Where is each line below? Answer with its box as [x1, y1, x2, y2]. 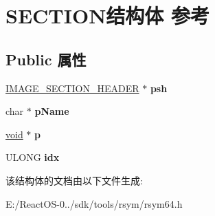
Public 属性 [5, 48, 87, 69]
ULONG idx [5, 150, 60, 164]
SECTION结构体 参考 [5, 1, 210, 30]
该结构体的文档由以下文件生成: [5, 173, 143, 187]
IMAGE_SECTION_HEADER [5, 80, 139, 95]
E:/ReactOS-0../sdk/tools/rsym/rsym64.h [5, 196, 183, 210]
